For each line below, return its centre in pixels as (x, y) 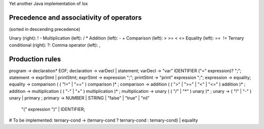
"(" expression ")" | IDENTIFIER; (53, 109)
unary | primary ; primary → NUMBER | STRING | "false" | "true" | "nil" (79, 98)
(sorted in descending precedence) (45, 29)
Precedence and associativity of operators (75, 17)
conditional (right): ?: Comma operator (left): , (55, 45)
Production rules (35, 59)
